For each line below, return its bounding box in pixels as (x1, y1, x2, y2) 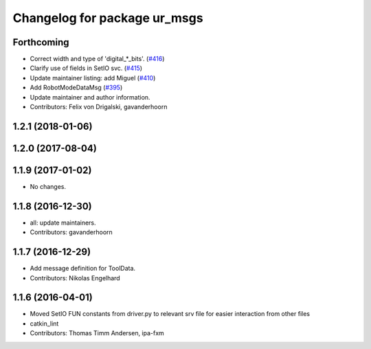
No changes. (30, 182, 67, 190)
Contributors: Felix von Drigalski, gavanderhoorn (30, 103, 168, 111)
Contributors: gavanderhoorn (30, 228, 113, 236)
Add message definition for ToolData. (30, 264, 136, 273)
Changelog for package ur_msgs (12, 10, 203, 25)
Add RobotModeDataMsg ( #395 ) (30, 83, 123, 92)
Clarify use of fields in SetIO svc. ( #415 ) (30, 64, 143, 72)
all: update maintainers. (30, 218, 96, 227)
